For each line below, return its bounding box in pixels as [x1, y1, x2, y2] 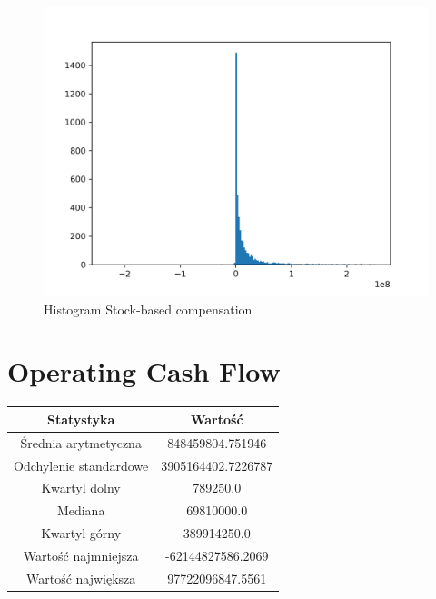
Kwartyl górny [41, 524, 122, 543]
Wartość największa [25, 568, 136, 587]
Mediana [56, 501, 105, 520]
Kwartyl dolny [41, 478, 121, 497]
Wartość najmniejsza [23, 545, 139, 564]
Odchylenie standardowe [14, 455, 149, 474]
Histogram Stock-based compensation [44, 299, 253, 318]
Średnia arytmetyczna [20, 433, 142, 452]
